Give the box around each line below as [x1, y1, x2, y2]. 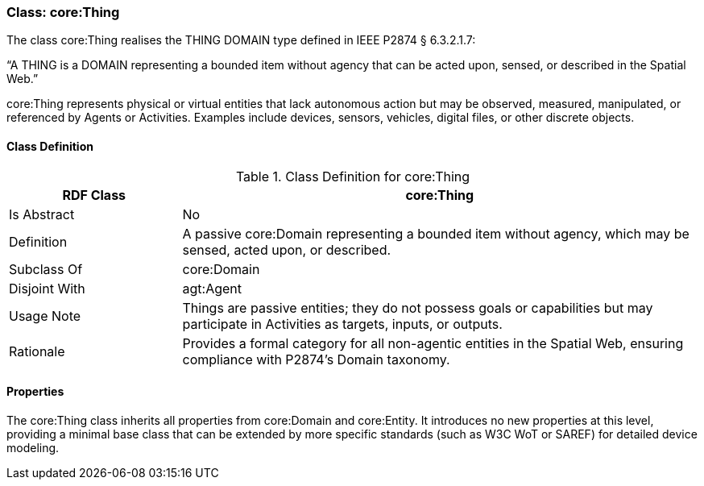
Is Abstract [9, 206, 75, 222]
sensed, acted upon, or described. [182, 241, 391, 258]
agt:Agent [182, 280, 242, 297]
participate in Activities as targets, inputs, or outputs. [182, 315, 503, 332]
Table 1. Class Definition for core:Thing [235, 168, 470, 185]
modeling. [6, 440, 60, 455]
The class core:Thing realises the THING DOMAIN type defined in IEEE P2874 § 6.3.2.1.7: [6, 33, 476, 48]
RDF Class [62, 186, 126, 203]
